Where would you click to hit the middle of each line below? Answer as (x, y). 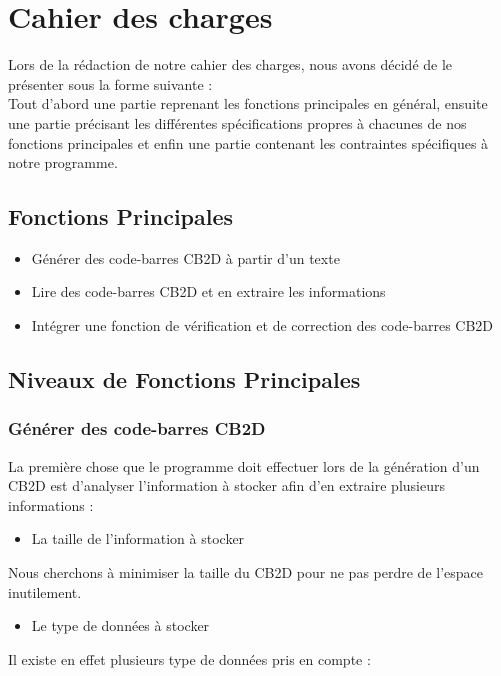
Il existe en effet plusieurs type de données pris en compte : (189, 658)
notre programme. (63, 162)
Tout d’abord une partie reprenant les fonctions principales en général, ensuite (248, 103)
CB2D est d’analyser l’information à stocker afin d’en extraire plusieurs (226, 485)
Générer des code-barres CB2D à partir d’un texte (185, 257)
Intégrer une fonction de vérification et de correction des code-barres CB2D (262, 325)
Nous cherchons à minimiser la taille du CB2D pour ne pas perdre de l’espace (245, 572)
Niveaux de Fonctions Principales (184, 379)
